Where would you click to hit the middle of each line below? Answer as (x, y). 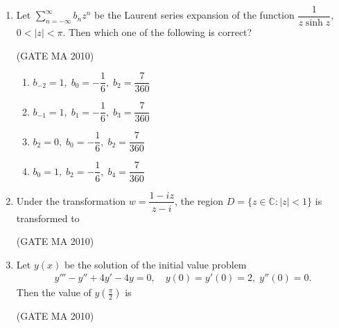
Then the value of (54, 292)
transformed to (48, 218)
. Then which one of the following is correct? (157, 32)
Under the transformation (71, 200)
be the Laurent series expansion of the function (194, 15)
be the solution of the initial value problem (155, 264)
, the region (199, 200)
